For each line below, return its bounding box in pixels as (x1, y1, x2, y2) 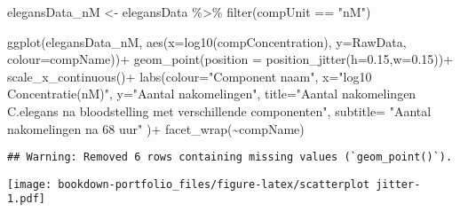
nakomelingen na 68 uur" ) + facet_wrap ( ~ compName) (7, 119, 305, 137)
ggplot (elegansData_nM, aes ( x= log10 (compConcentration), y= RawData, (7, 32, 407, 51)
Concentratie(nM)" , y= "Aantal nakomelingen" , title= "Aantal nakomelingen (7, 84, 416, 103)
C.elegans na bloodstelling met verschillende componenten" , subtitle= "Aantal (7, 101, 432, 120)
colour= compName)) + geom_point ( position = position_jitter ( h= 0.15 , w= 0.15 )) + (7, 50, 454, 68)
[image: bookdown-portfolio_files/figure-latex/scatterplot (7, 177, 370, 191)
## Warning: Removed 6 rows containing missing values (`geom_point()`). (7, 151, 453, 164)
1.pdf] (7, 192, 45, 206)
